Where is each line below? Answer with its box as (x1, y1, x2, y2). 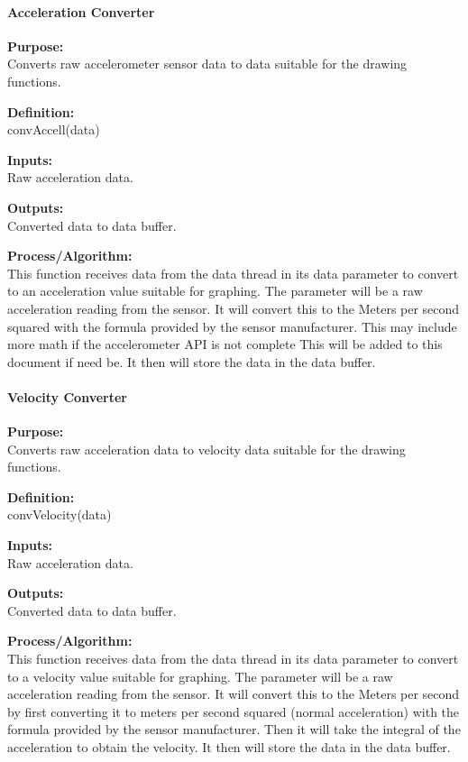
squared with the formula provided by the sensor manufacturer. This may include (7, 317, 457, 335)
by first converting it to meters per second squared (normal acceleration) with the (7, 702, 460, 721)
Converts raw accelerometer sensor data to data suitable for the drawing (7, 54, 408, 73)
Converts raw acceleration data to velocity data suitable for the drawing (7, 439, 406, 458)
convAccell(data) (7, 120, 100, 139)
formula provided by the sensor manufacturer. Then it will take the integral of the (7, 720, 461, 739)
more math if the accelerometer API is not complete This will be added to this (7, 335, 443, 353)
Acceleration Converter (7, 2, 155, 21)
